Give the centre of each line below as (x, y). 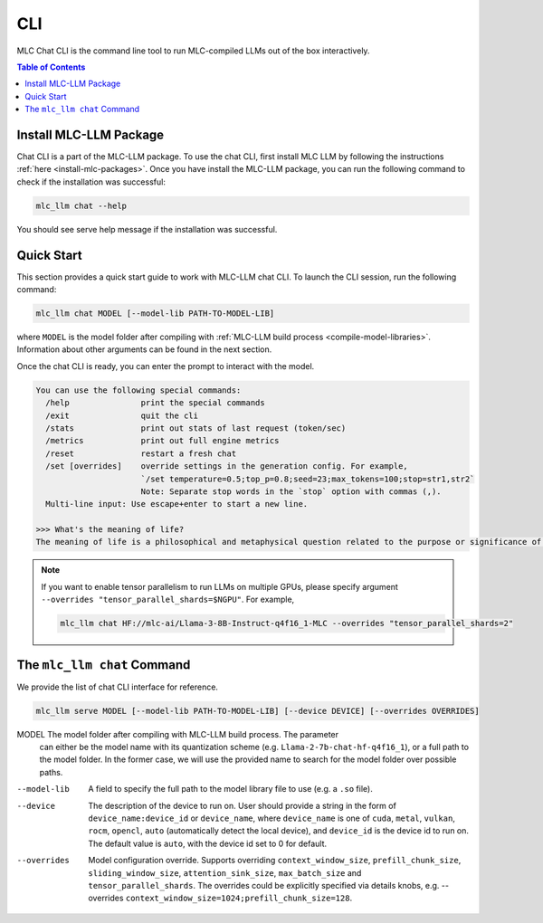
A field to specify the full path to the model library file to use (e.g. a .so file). (230, 789)
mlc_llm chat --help (81, 205)
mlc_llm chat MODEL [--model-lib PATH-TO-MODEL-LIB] (155, 314)
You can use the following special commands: (138, 390)
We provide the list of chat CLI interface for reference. (118, 687)
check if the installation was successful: (91, 182)
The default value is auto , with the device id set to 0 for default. (208, 843)
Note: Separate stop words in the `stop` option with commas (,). (291, 491)
